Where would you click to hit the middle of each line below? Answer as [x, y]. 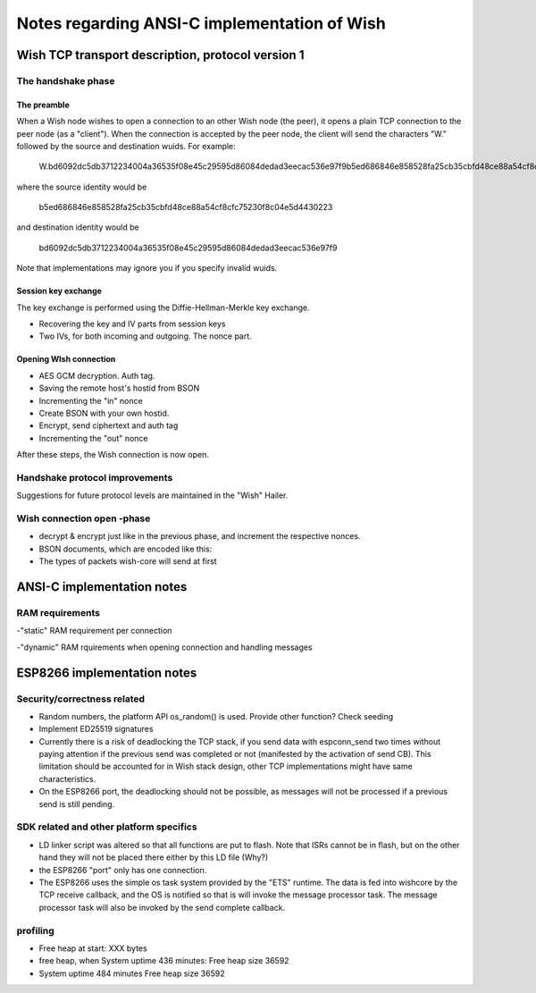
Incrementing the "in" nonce [91, 400]
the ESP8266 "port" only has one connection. [123, 870]
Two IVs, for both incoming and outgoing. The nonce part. [145, 336]
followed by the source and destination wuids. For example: [126, 146]
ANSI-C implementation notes [102, 587]
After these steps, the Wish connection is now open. [113, 455]
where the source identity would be [82, 187]
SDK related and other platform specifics [107, 827]
